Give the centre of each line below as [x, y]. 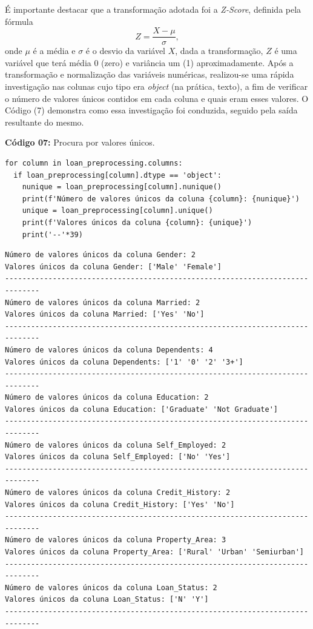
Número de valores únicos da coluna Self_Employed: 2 [116, 445]
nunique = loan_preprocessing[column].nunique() [122, 187]
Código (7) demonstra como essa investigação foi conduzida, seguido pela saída [151, 110]
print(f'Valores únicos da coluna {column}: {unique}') [137, 222]
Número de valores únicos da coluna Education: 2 [107, 398]
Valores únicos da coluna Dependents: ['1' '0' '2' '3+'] [124, 362]
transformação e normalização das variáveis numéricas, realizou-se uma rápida [150, 74]
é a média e [54, 51]
